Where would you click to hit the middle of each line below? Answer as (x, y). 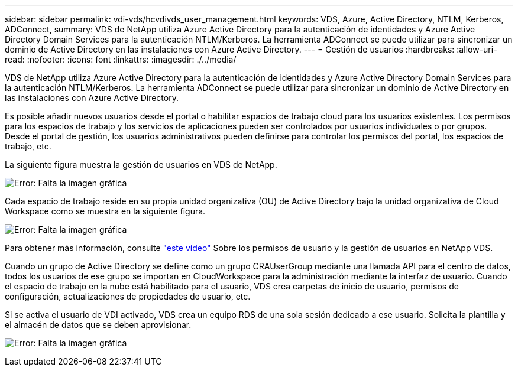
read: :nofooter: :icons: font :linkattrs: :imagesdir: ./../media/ (121, 59)
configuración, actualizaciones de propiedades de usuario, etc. (128, 296)
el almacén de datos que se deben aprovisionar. (98, 325)
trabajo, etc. (28, 146)
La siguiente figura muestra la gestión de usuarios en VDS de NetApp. (141, 165)
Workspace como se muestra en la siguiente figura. (105, 211)
